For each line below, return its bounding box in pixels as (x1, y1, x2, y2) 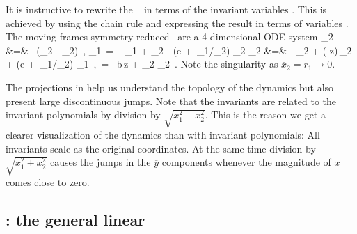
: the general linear (6, 209, 145, 231)
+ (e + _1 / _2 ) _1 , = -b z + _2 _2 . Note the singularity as (6, 56, 278, 71)
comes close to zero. (6, 175, 90, 189)
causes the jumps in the (49, 155, 151, 169)
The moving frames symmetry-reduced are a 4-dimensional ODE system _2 (6, 29, 333, 44)
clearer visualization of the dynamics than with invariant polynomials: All (6, 127, 320, 142)
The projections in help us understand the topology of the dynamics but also (6, 79, 334, 94)
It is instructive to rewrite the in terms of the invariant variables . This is (6, 2, 327, 16)
